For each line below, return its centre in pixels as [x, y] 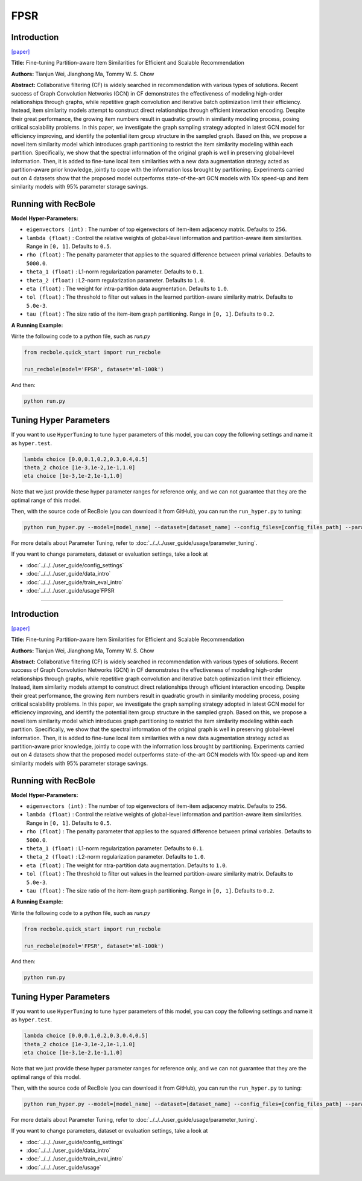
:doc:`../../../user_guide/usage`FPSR [70, 590]
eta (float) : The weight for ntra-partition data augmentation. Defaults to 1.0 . [127, 865]
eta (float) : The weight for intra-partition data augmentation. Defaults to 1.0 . [127, 288]
